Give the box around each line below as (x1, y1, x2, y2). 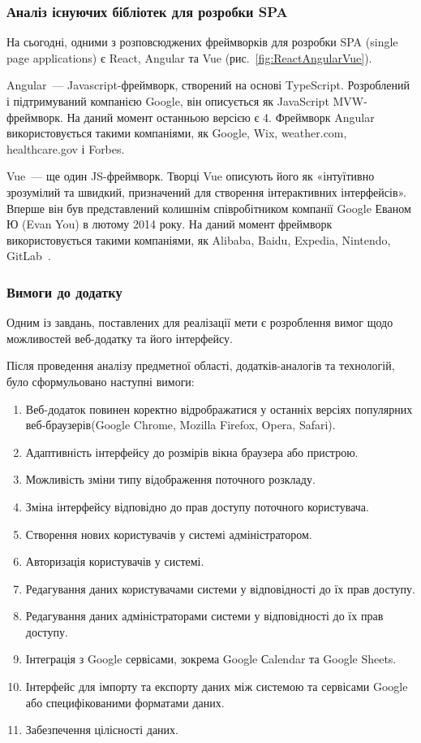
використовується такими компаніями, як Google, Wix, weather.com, (6, 124, 347, 141)
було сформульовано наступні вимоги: (6, 372, 195, 389)
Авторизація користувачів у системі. (25, 553, 204, 570)
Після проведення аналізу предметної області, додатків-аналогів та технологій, (6, 357, 395, 374)
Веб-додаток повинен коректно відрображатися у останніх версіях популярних (25, 400, 413, 417)
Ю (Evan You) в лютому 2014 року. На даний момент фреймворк (6, 215, 333, 232)
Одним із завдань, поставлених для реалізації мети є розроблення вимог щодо (6, 314, 393, 331)
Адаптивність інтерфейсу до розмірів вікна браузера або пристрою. (25, 443, 359, 460)
